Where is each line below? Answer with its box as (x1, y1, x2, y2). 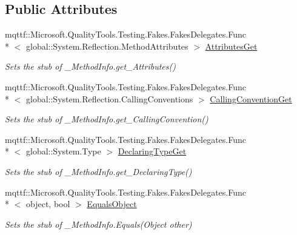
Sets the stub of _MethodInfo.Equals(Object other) (5, 217, 192, 230)
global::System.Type (25, 145, 101, 157)
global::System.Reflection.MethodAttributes (25, 39, 189, 52)
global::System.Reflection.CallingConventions (25, 92, 193, 105)
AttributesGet (205, 39, 258, 52)
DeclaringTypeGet (118, 145, 187, 157)
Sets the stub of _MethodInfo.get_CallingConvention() (5, 113, 209, 125)
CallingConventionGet (210, 92, 292, 105)
